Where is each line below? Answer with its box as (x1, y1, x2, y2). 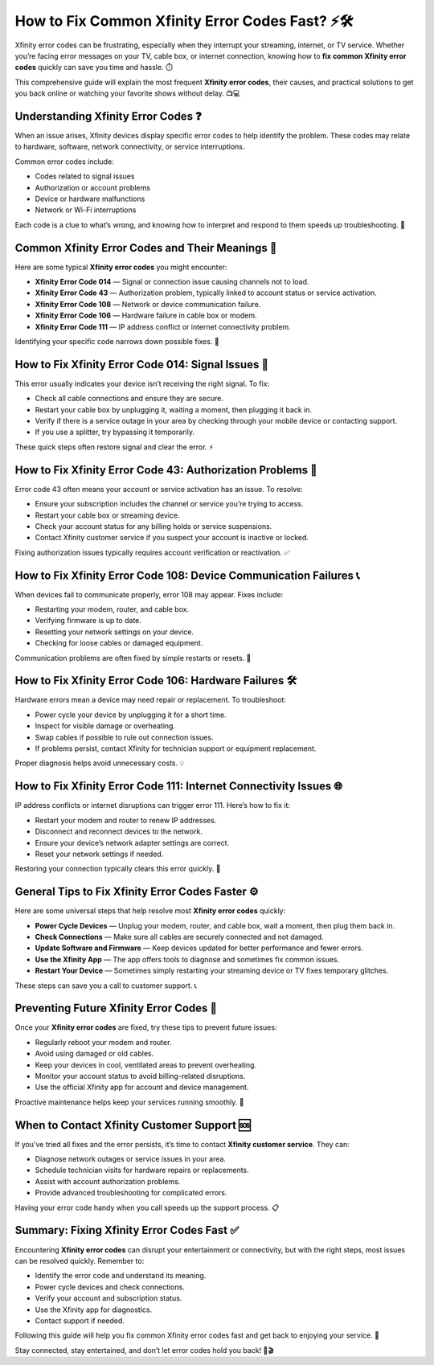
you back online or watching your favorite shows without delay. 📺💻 (14, 88, 241, 98)
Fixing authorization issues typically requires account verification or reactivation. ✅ (14, 547, 290, 557)
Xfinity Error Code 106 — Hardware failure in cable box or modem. (35, 310, 257, 321)
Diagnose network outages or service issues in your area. (35, 1154, 227, 1164)
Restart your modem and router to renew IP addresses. (35, 815, 217, 825)
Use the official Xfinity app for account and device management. (35, 1082, 249, 1092)
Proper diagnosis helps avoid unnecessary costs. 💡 (14, 758, 185, 768)
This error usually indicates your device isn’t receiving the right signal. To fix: (14, 379, 270, 388)
